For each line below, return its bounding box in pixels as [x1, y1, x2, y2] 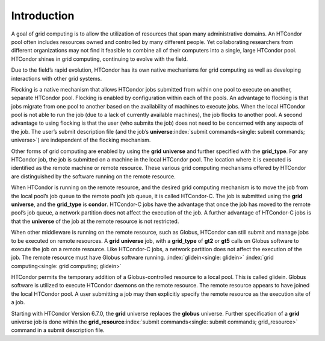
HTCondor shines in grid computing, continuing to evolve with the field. [11, 55, 188, 63]
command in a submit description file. [11, 327, 105, 334]
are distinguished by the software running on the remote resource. [11, 172, 176, 180]
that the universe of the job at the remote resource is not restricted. [11, 217, 179, 225]
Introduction [11, 9, 75, 22]
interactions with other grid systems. [11, 75, 102, 82]
